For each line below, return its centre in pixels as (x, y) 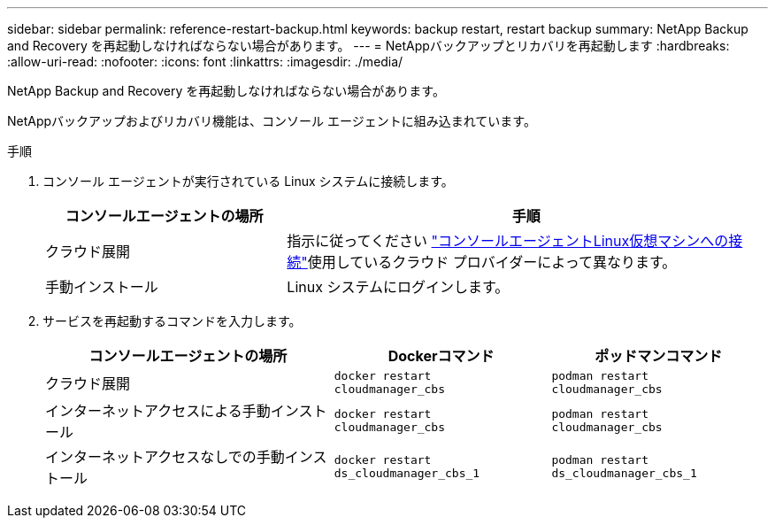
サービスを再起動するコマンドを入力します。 (172, 321)
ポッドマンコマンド (659, 356)
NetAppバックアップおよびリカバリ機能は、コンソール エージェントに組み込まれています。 (272, 121)
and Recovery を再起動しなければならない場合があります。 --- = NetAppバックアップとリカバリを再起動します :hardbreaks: (368, 46)
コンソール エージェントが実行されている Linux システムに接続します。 (248, 181)
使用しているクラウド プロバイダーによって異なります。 (492, 262)
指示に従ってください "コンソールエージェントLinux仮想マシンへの (508, 241)
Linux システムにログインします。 (398, 287)
